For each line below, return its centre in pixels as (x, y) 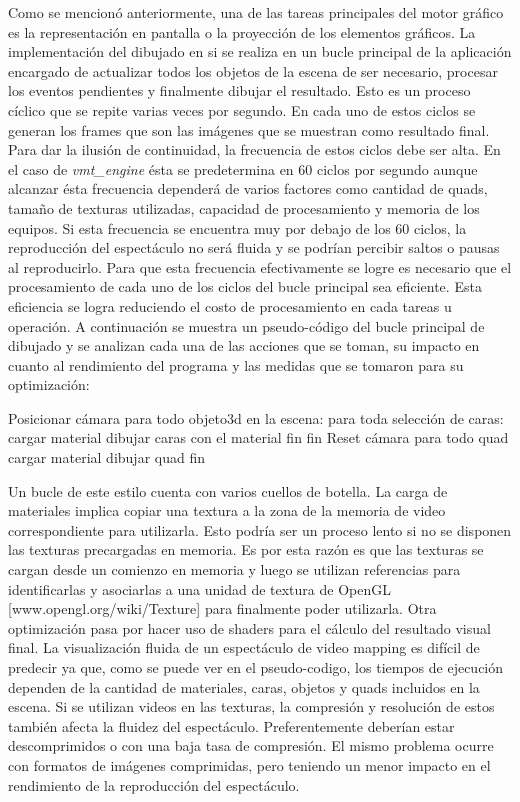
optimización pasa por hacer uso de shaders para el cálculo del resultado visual (249, 627)
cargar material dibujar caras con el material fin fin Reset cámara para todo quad (258, 437)
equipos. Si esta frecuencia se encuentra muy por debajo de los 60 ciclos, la (237, 227)
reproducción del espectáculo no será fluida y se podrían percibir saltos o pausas (254, 247)
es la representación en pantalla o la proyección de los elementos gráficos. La (242, 31)
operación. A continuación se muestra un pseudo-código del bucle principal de (246, 325)
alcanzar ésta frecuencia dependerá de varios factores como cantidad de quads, (248, 188)
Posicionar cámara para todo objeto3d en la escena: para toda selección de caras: (256, 417)
